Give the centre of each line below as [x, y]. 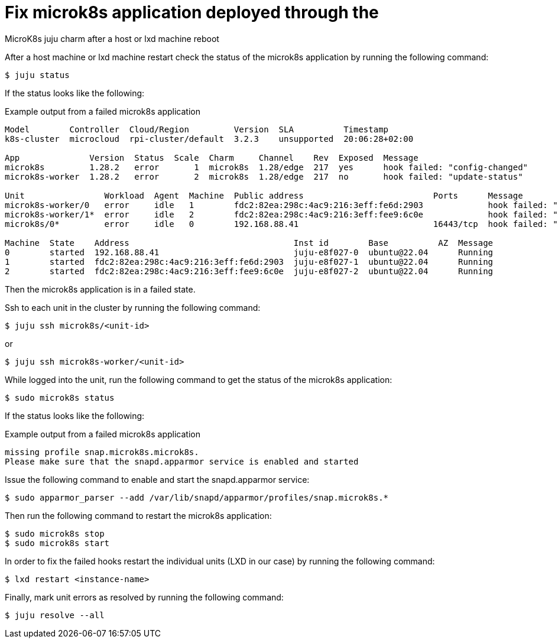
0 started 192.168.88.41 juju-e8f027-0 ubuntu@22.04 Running [249, 252]
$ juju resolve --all [55, 615]
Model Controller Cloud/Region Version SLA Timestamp [197, 129]
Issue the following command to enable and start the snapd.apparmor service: [157, 479]
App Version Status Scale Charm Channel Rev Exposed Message [212, 157]
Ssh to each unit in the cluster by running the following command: [133, 307]
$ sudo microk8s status [60, 397]
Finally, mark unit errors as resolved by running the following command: [144, 597]
